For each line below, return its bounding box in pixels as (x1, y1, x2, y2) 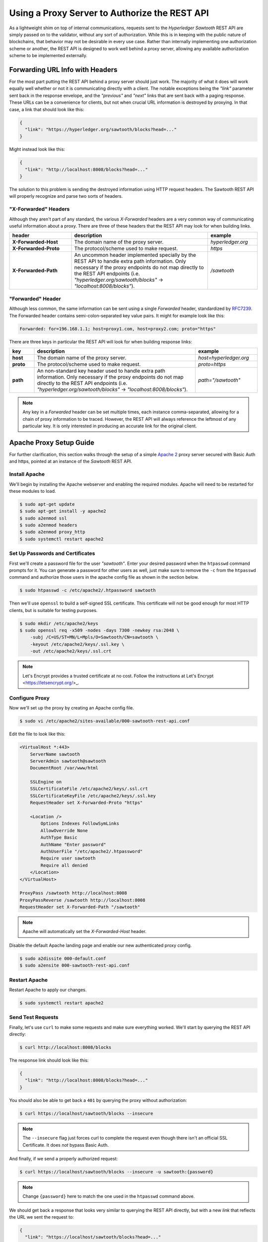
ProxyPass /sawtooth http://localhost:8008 (19, 890, 128, 896)
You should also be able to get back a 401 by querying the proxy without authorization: (9, 1097, 187, 1103)
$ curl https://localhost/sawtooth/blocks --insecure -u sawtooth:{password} (19, 1169, 213, 1174)
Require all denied (40, 862, 88, 868)
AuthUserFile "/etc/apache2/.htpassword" (40, 849, 143, 854)
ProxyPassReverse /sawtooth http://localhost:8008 (19, 897, 146, 903)
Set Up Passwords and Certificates (9, 550, 95, 557)
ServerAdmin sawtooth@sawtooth (30, 758, 106, 764)
